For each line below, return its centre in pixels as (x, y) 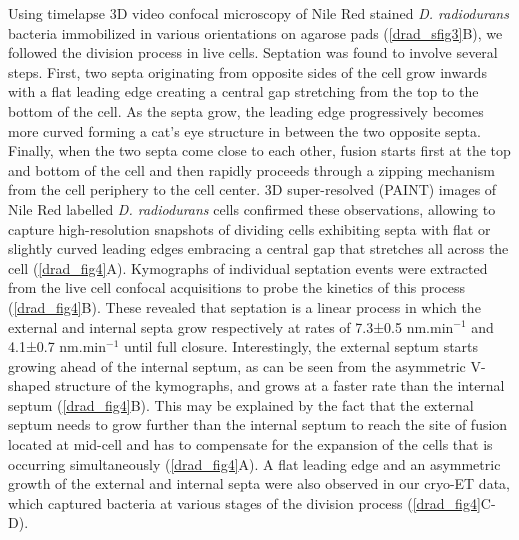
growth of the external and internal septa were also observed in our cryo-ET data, (259, 483)
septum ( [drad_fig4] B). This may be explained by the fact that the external (241, 404)
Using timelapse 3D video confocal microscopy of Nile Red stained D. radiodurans (258, 13)
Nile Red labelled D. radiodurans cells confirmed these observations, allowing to (252, 208)
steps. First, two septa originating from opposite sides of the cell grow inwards (247, 71)
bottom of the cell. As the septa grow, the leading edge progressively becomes (246, 110)
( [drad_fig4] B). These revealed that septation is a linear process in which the (244, 306)
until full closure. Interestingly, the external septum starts (301, 346)
